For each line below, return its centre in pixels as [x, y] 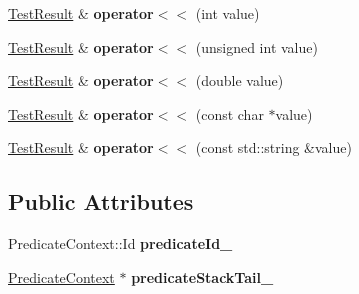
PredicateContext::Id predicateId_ [120, 243]
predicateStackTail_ [202, 276]
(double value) [239, 80]
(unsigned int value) [256, 46]
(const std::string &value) [273, 147]
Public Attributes [101, 201]
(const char [229, 113]
